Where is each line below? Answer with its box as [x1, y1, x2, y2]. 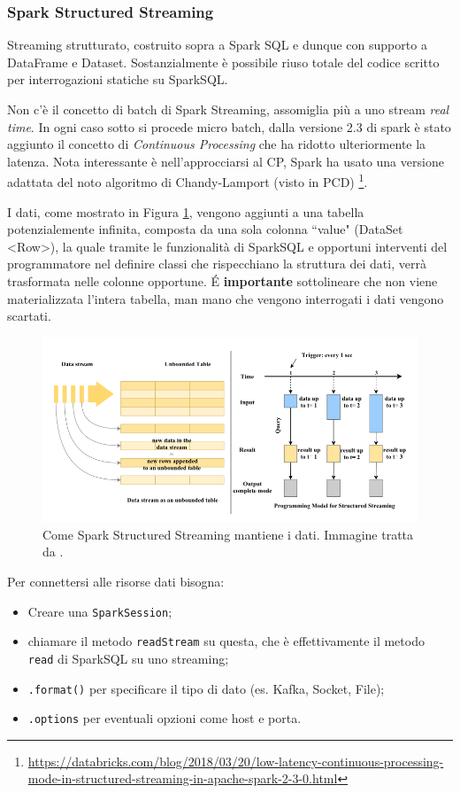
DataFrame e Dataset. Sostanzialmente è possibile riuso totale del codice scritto [7, 52, 440, 71]
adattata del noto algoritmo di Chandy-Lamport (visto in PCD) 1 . [7, 170, 368, 191]
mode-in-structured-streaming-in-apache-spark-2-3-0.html [27, 769, 338, 788]
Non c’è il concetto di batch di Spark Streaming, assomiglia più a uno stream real [7, 100, 449, 118]
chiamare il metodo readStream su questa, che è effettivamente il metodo [27, 632, 425, 650]
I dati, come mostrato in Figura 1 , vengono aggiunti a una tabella [7, 202, 364, 221]
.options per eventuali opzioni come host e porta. [27, 709, 302, 727]
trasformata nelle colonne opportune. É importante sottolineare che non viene [7, 272, 438, 290]
